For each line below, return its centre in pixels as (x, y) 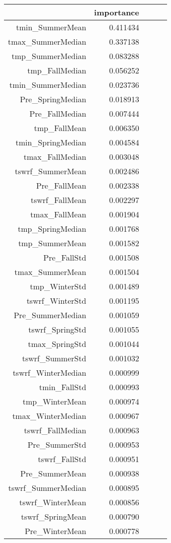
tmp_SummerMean (52, 243)
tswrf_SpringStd (57, 329)
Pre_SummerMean (53, 473)
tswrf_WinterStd (56, 301)
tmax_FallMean (58, 214)
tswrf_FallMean (58, 200)
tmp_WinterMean (54, 401)
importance (116, 12)
